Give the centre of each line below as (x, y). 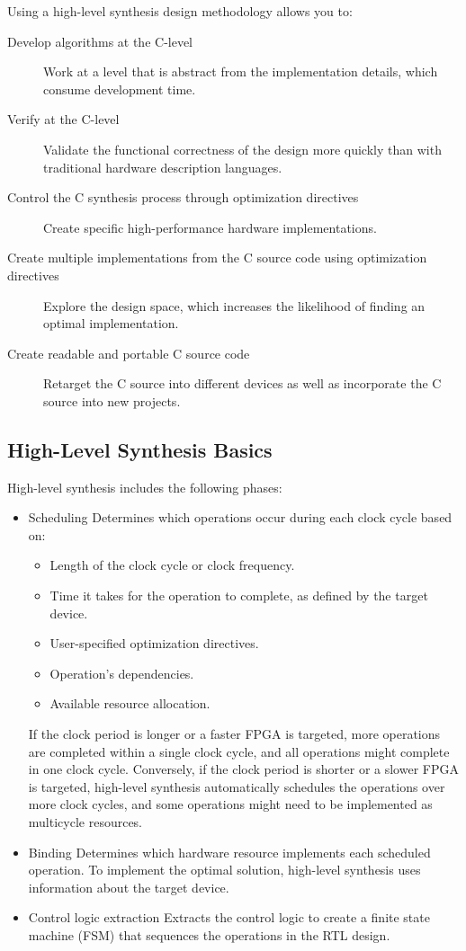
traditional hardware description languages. (163, 167)
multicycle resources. (85, 822)
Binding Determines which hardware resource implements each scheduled (229, 852)
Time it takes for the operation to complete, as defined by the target (239, 595)
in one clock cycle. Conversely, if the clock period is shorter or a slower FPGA (243, 769)
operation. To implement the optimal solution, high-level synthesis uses (224, 870)
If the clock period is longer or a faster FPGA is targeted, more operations (234, 734)
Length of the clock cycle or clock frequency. (172, 565)
